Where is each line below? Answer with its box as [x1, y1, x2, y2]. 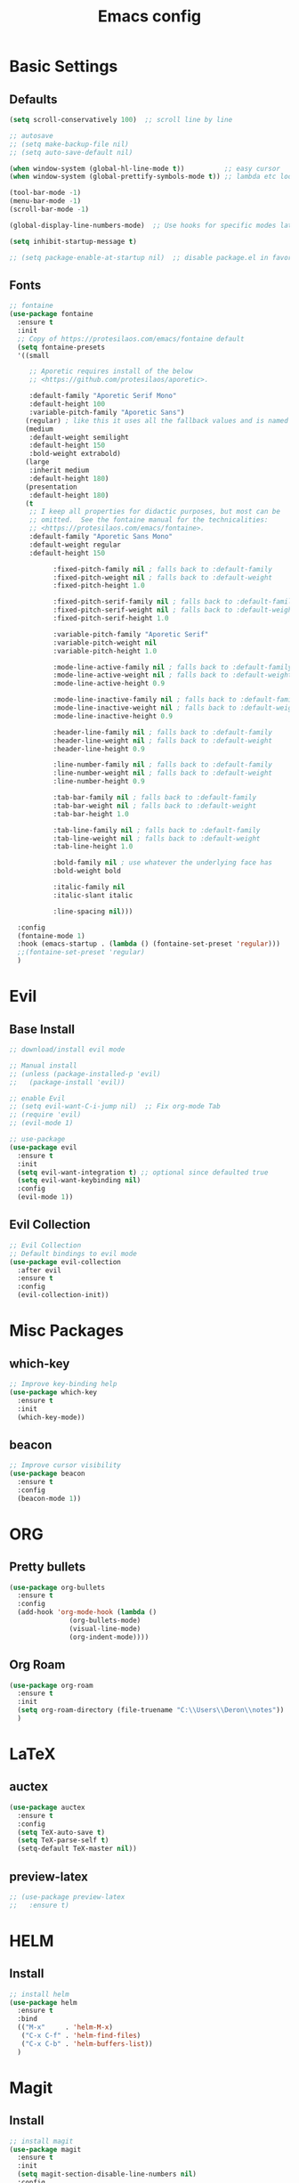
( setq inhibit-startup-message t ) [9, 237, 138, 246]
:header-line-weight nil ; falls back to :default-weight [53, 736, 273, 745]
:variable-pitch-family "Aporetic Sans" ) [28, 408, 185, 417]
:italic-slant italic [53, 890, 133, 900]
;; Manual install [9, 1061, 77, 1070]
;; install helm [9, 1990, 69, 1999]
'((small [17, 351, 50, 360]
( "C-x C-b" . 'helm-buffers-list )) [20, 2039, 153, 2049]
